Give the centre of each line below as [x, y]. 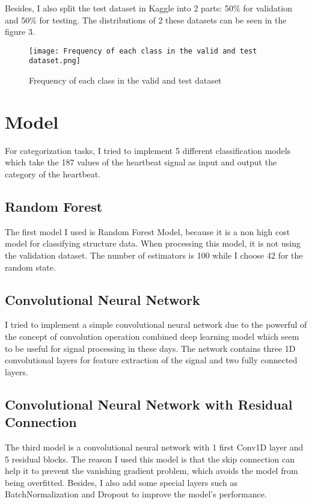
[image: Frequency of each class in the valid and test [143, 51]
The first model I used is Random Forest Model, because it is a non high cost [148, 231]
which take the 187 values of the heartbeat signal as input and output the [141, 162]
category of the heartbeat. [53, 174]
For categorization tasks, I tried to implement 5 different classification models [148, 150]
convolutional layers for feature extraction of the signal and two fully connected [151, 360]
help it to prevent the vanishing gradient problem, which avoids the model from [151, 471]
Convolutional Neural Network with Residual [149, 404]
